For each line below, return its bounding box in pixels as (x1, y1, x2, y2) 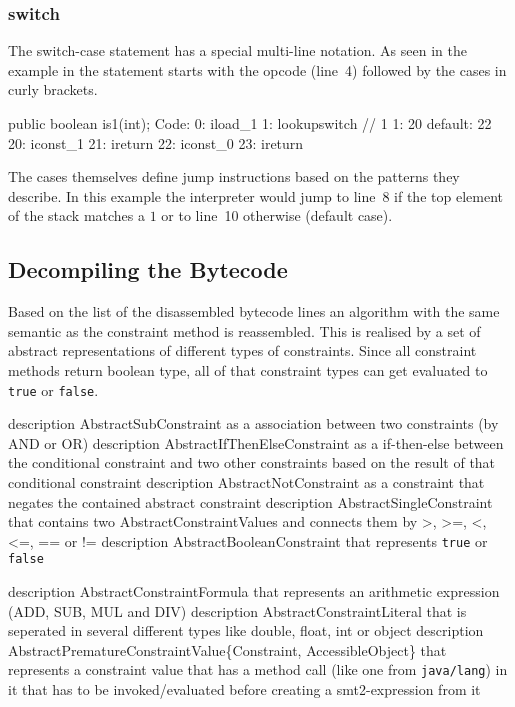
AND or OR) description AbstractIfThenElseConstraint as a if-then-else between (8, 432, 504, 453)
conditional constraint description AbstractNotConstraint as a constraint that (8, 471, 485, 492)
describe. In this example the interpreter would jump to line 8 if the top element (8, 185, 503, 206)
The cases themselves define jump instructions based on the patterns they (8, 166, 460, 187)
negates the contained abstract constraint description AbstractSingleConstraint (8, 491, 493, 512)
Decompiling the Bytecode (8, 254, 288, 285)
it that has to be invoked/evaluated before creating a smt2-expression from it (8, 679, 481, 700)
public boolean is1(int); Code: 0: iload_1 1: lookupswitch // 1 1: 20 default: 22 (8, 113, 492, 133)
